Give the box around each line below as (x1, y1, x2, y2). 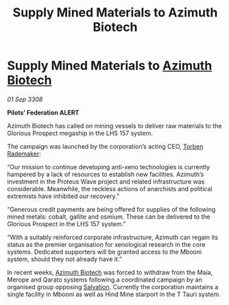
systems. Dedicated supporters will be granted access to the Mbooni (7, 247, 202, 256)
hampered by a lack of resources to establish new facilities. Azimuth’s (7, 170, 204, 178)
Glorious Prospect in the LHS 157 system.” (7, 219, 126, 228)
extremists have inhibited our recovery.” (7, 192, 120, 200)
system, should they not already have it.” (7, 255, 122, 263)
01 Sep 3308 (7, 95, 43, 103)
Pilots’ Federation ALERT (7, 108, 80, 117)
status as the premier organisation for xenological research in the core (7, 240, 206, 248)
